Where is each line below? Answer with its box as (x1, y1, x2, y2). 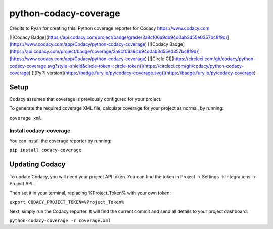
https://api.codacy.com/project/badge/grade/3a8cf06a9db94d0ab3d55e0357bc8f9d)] (48, 34, 230, 40)
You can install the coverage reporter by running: (9, 138, 112, 144)
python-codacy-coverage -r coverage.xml (9, 217, 111, 223)
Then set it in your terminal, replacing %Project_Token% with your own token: (9, 190, 171, 196)
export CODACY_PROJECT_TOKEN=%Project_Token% (9, 199, 124, 205)
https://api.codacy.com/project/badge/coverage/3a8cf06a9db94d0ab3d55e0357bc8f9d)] (11, 48, 200, 54)
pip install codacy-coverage (9, 147, 82, 153)
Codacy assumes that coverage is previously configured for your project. (9, 96, 162, 102)
